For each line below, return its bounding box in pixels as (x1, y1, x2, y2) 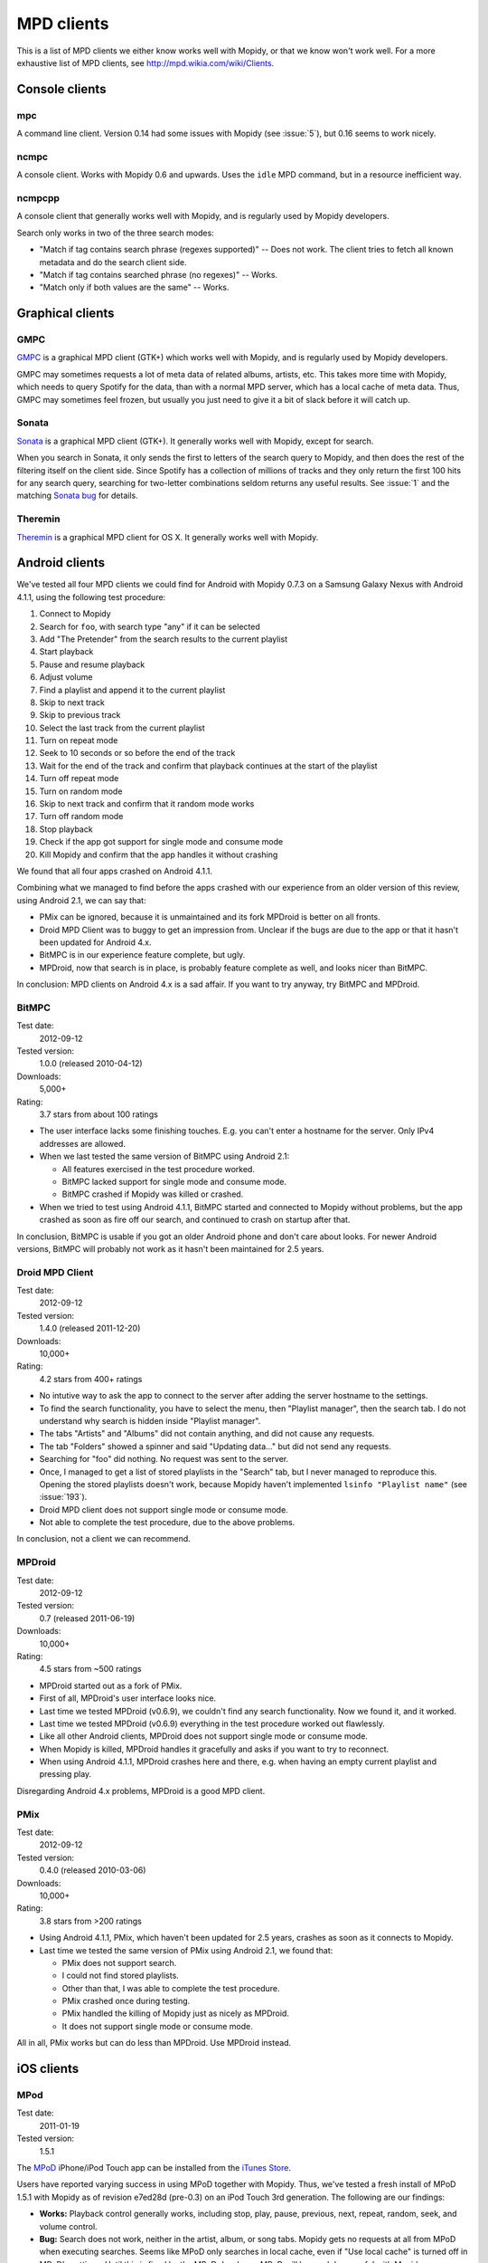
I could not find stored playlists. (61, 1970, 180, 1981)
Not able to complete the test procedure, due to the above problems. (39, 1517, 296, 1528)
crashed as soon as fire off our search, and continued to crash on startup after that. (39, 1214, 351, 1226)
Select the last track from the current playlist (39, 722, 205, 733)
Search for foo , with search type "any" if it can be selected (39, 621, 261, 632)
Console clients (16, 81, 107, 97)
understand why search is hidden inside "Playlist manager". (39, 1415, 261, 1426)
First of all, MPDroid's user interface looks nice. (39, 1693, 217, 1704)
